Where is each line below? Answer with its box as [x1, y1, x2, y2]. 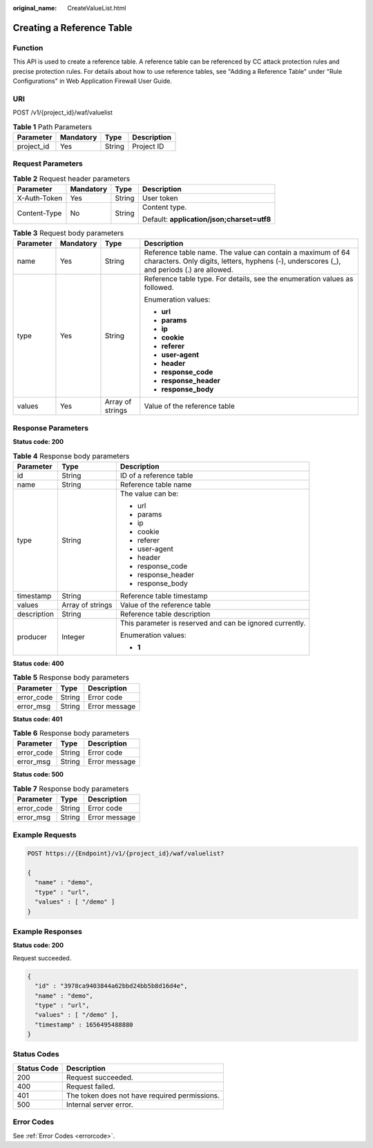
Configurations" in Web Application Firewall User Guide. [12, 77, 173, 85]
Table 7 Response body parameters [12, 784, 129, 793]
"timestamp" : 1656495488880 [35, 1020, 134, 1029]
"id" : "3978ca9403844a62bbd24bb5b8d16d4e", [35, 982, 188, 990]
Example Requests [12, 830, 77, 839]
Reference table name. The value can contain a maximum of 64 [144, 248, 350, 257]
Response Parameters [12, 423, 89, 433]
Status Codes [12, 1049, 59, 1059]
